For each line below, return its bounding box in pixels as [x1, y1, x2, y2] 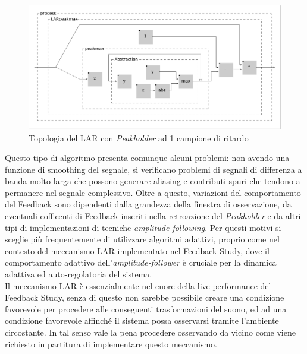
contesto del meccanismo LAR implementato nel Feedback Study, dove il [5, 244, 270, 257]
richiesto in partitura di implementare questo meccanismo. [5, 337, 217, 350]
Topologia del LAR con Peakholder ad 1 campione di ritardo [29, 131, 249, 144]
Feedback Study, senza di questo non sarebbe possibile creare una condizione [5, 291, 284, 304]
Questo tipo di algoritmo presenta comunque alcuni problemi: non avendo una [5, 151, 290, 164]
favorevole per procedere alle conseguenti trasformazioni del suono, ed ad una [5, 302, 287, 315]
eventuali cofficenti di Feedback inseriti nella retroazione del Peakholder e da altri [5, 210, 301, 222]
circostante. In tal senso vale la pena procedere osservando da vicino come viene [5, 326, 296, 339]
